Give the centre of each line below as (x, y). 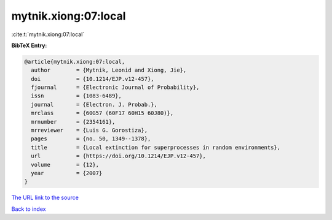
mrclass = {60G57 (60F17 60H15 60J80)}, (102, 113)
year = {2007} (67, 173)
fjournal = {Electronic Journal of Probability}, (115, 88)
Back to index (29, 209)
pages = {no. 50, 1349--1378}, (91, 139)
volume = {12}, (65, 165)
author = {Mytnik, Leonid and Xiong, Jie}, (109, 70)
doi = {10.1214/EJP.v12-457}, (93, 79)
